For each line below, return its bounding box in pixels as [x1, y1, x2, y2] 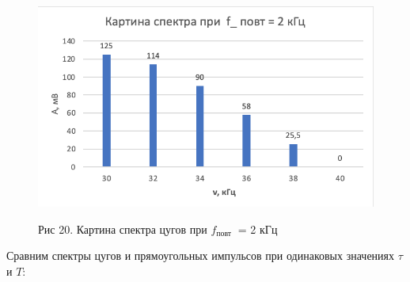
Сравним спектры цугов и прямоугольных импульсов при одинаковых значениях [6, 247, 395, 264]
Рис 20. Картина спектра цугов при [38, 220, 207, 237]
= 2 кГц [237, 220, 278, 237]
